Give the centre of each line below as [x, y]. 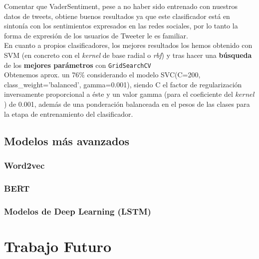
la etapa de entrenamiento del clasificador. [69, 114]
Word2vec [24, 165]
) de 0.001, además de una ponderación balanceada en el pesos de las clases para [127, 104]
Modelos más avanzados [67, 140]
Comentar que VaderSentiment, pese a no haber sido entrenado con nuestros [121, 6]
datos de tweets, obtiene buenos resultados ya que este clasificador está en [117, 16]
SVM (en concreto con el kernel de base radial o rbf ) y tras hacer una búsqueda [128, 55]
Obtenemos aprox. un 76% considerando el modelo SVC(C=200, [102, 75]
